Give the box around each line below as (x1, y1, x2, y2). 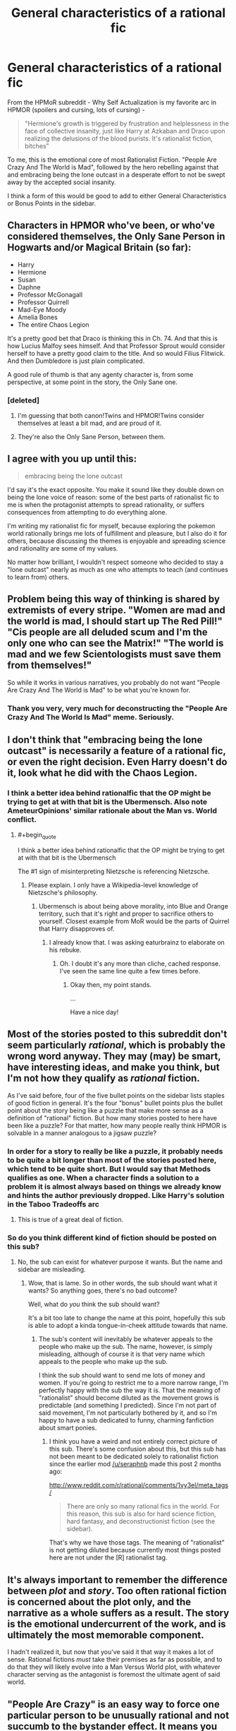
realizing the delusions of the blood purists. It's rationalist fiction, (24, 134, 213, 143)
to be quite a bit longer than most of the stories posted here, (7, 1155, 217, 1165)
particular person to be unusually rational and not (7, 1709, 230, 1721)
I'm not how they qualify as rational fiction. (7, 1072, 201, 1084)
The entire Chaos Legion (17, 320, 89, 329)
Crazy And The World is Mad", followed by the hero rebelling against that (7, 162, 219, 171)
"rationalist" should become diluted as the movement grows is (38, 1394, 220, 1402)
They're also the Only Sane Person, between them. (17, 433, 166, 441)
